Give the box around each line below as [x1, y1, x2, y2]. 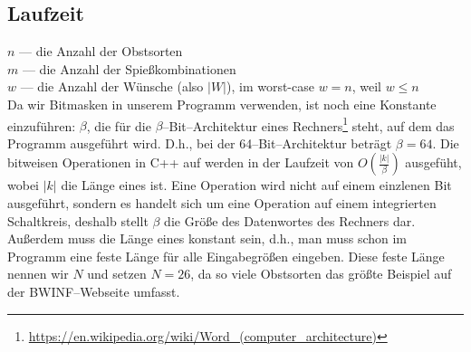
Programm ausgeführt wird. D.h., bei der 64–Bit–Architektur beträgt [7, 133, 392, 152]
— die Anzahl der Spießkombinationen [22, 59, 236, 78]
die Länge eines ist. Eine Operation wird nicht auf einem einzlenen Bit [61, 176, 452, 195]
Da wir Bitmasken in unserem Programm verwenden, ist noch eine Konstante [7, 94, 437, 113]
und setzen [87, 264, 147, 283]
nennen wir [7, 264, 69, 283]
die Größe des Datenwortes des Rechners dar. [164, 211, 416, 230]
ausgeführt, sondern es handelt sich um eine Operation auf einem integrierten [7, 194, 437, 213]
